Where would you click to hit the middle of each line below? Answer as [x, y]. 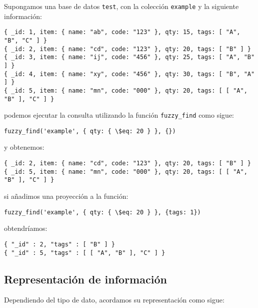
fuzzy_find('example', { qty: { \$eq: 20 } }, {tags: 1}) [102, 212]
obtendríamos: [26, 228]
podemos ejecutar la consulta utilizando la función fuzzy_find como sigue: [119, 115]
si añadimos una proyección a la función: [66, 196]
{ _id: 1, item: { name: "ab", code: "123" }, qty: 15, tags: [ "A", [122, 32]
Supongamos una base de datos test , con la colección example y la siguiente [121, 6]
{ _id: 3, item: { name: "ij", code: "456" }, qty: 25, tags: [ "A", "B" [129, 57]
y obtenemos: [24, 147]
